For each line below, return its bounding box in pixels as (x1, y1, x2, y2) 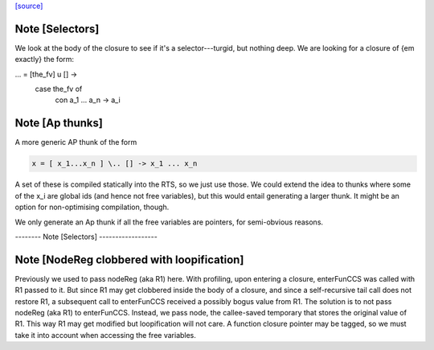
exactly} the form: (14, 55, 75, 64)
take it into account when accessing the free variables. (14, 330, 197, 340)
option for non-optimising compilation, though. (14, 202, 170, 212)
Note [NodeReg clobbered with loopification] (14, 253, 244, 266)
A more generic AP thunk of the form (14, 138, 137, 147)
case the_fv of (35, 84, 83, 94)
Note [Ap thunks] (14, 117, 104, 130)
